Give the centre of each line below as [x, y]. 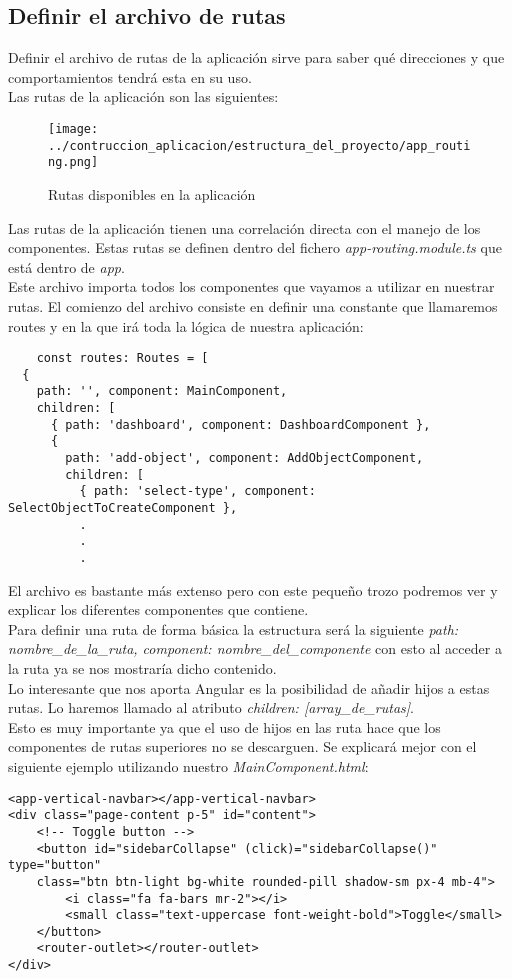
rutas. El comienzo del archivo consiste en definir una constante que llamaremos [253, 305]
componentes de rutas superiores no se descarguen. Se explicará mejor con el [242, 746]
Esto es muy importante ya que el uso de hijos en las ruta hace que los [224, 726]
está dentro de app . [66, 266]
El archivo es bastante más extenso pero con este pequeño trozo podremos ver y [253, 589]
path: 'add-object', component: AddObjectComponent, [244, 458]
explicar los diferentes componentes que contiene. [158, 609]
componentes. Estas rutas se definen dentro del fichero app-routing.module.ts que [255, 247]
